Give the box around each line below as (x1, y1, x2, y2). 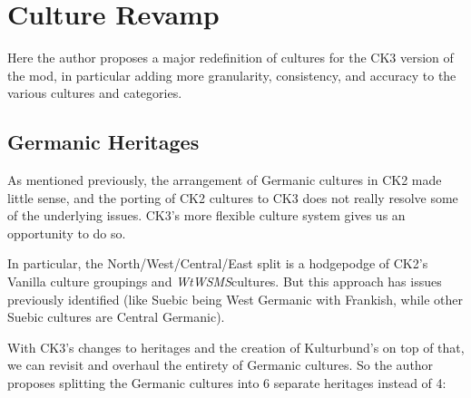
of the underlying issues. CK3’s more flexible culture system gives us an (7, 206, 406, 225)
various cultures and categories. (7, 83, 182, 102)
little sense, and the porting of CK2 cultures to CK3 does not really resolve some (7, 188, 458, 207)
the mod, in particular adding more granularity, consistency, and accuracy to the (7, 65, 456, 84)
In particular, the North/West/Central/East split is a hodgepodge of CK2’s (7, 254, 428, 273)
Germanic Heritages (7, 128, 200, 156)
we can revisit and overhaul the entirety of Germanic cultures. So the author (7, 355, 434, 374)
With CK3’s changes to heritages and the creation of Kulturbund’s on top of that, (7, 337, 465, 356)
